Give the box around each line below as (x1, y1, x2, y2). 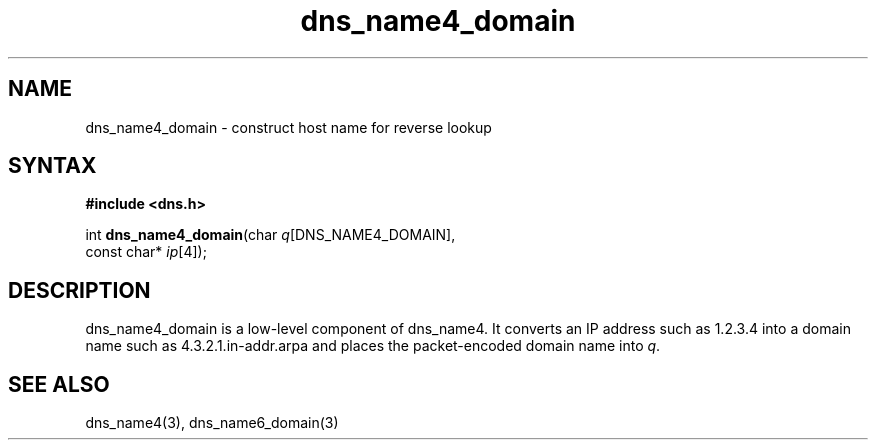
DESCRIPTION (8, 277, 151, 303)
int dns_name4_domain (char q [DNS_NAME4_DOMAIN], (85, 226, 456, 244)
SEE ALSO (8, 371, 110, 397)
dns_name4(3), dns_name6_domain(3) (85, 414, 339, 432)
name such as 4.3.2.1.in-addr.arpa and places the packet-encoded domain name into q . (85, 337, 661, 355)
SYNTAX (8, 153, 97, 179)
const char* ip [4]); (85, 243, 207, 261)
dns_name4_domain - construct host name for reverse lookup (85, 118, 492, 136)
